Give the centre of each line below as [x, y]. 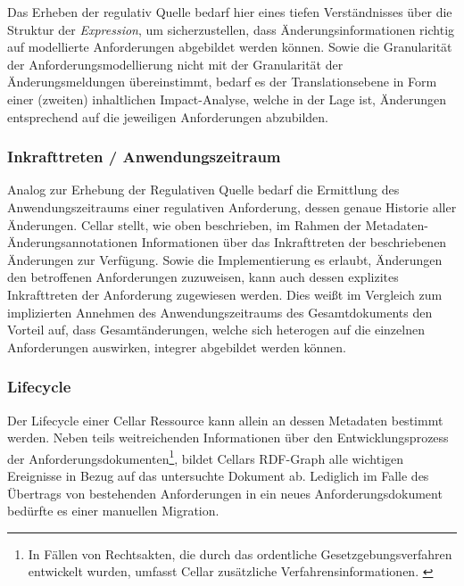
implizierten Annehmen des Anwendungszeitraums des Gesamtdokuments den [220, 312]
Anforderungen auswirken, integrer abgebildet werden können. [177, 347]
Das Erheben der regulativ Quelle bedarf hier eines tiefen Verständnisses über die [230, 12]
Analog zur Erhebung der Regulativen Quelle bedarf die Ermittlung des [203, 190]
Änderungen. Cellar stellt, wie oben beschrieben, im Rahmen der [184, 224]
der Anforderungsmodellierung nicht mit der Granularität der [175, 64]
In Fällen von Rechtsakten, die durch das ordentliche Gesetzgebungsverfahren [240, 553]
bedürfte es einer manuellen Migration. [113, 511]
